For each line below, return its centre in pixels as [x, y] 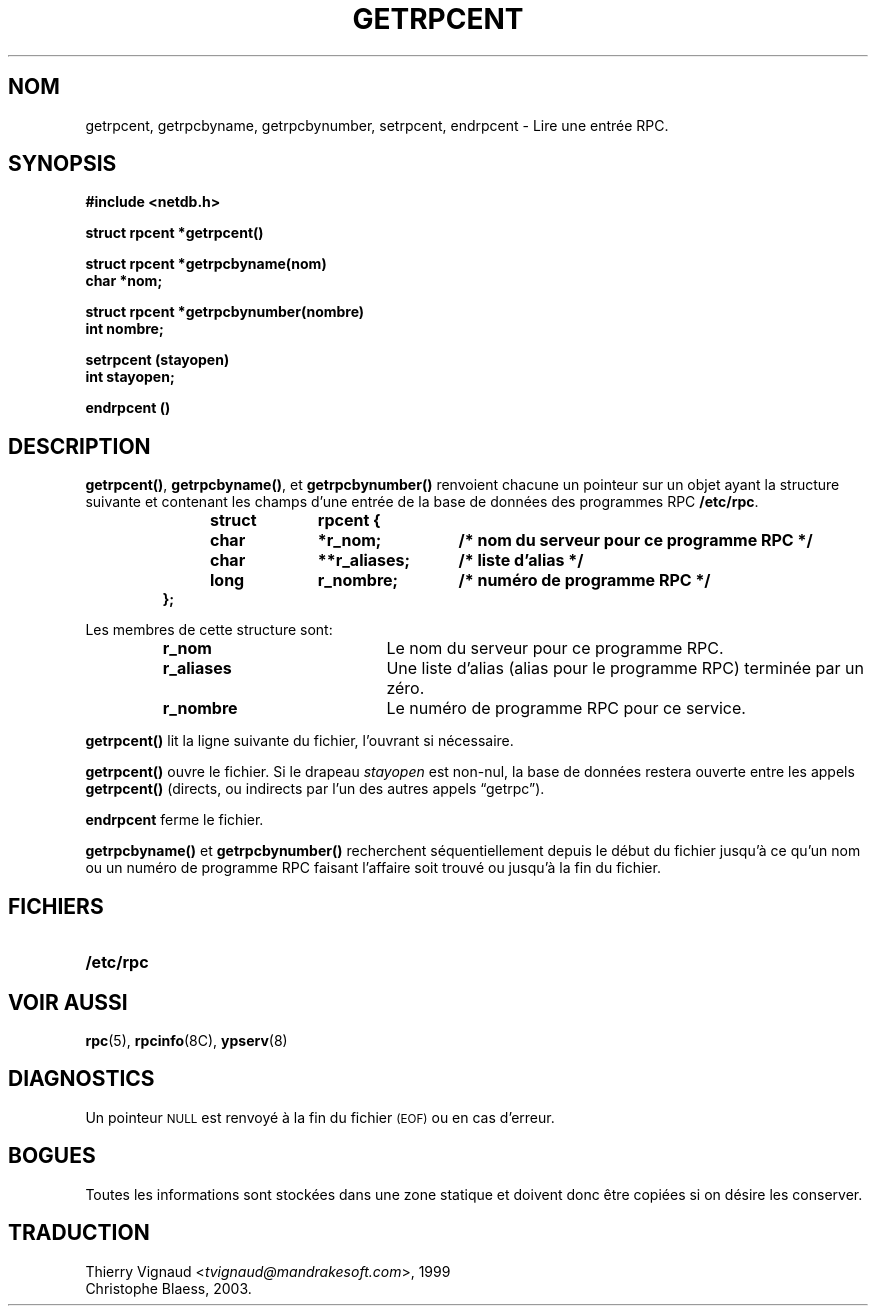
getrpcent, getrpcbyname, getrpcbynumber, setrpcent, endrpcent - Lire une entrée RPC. [377, 125]
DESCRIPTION [79, 446]
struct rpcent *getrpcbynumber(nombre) [225, 312]
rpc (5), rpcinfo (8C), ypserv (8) [186, 1040]
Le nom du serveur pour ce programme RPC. [555, 648]
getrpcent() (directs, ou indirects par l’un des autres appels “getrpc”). [315, 789]
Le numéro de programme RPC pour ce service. [566, 708]
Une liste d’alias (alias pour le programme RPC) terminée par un [625, 668]
